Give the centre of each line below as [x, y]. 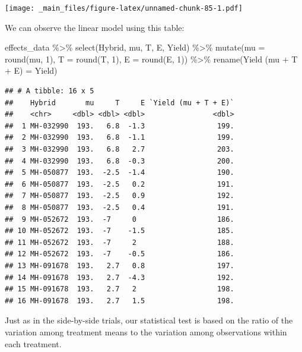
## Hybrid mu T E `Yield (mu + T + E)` [120, 103]
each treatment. [33, 343]
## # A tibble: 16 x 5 [50, 91]
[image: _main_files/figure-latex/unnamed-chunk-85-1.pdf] [124, 8]
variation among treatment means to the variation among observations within [146, 331]
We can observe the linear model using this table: [95, 27]
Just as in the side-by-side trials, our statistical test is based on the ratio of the [149, 320]
